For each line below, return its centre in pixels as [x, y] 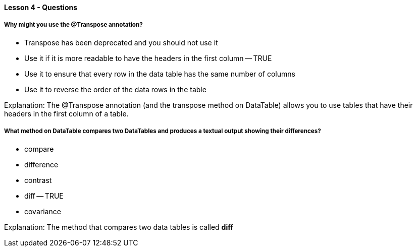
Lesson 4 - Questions [41, 7]
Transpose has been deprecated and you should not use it [121, 42]
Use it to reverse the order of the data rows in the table [115, 89]
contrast [38, 180]
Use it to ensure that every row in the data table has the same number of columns [160, 74]
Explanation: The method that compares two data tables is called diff [119, 227]
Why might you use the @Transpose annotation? [73, 25]
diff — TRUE [44, 196]
